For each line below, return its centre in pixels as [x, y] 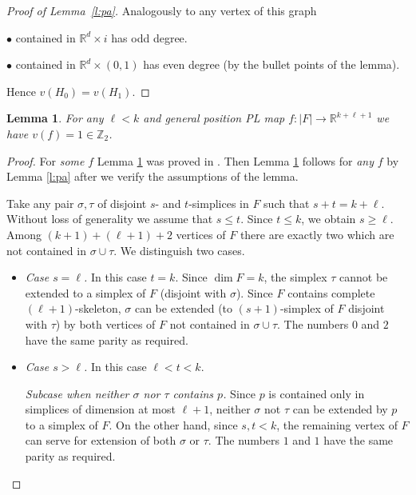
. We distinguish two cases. [179, 250]
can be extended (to [184, 308]
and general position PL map [214, 118]
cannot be [364, 277]
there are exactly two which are [317, 234]
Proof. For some [46, 160]
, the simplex [295, 277]
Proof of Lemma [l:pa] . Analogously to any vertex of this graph [162, 10]
